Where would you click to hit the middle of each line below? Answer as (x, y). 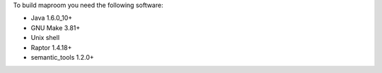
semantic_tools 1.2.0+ (63, 57)
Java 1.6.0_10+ (52, 18)
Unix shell (45, 38)
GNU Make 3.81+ (56, 27)
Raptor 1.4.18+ (51, 47)
